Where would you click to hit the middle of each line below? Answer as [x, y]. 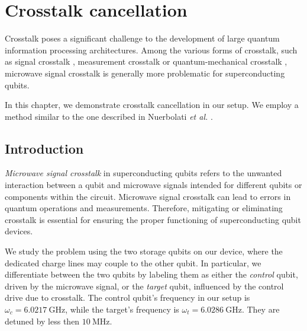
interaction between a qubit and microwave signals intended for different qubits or [153, 185]
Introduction [44, 148]
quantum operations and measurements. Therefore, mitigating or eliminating [144, 208]
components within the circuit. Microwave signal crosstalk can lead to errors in [148, 196]
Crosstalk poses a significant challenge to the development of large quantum [142, 38]
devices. [19, 231]
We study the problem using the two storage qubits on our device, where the [144, 251]
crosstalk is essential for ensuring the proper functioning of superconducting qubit [153, 219]
